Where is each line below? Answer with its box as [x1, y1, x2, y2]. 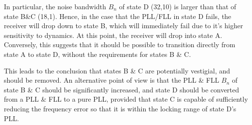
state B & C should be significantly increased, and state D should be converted [4, 84, 239, 94]
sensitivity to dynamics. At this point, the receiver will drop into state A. [4, 30, 222, 40]
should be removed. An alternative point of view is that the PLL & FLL [4, 75, 219, 85]
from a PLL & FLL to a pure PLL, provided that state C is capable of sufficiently [4, 94, 248, 104]
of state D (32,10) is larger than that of [119, 1, 236, 11]
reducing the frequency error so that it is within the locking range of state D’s [4, 103, 236, 113]
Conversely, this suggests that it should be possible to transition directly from [4, 39, 235, 50]
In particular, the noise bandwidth [4, 1, 106, 11]
